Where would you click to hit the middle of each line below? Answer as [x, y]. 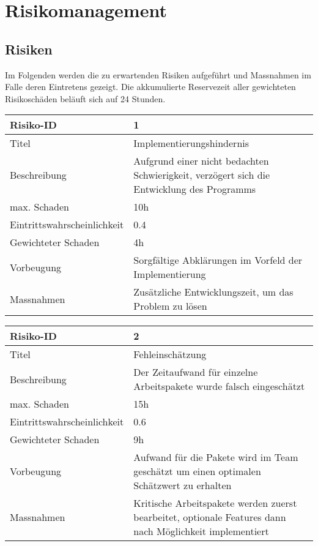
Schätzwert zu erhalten [183, 485]
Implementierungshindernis [191, 143]
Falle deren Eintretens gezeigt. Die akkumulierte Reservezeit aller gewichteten [150, 87]
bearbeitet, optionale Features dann [210, 517]
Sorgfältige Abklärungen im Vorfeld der [218, 260]
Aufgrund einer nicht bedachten [201, 161]
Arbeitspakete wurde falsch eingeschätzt [219, 386]
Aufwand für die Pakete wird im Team [216, 457]
